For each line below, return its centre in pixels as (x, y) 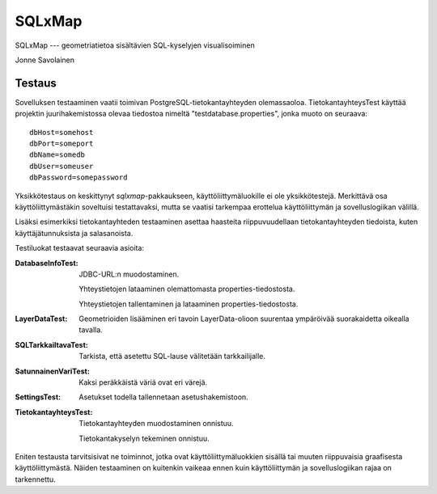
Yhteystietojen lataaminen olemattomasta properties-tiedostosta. (187, 289)
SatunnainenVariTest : (53, 371)
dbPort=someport (62, 144)
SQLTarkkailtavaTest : (51, 344)
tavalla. (91, 330)
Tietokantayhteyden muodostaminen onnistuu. (156, 424)
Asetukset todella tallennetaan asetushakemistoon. (163, 397)
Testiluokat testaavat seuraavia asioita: (80, 248)
